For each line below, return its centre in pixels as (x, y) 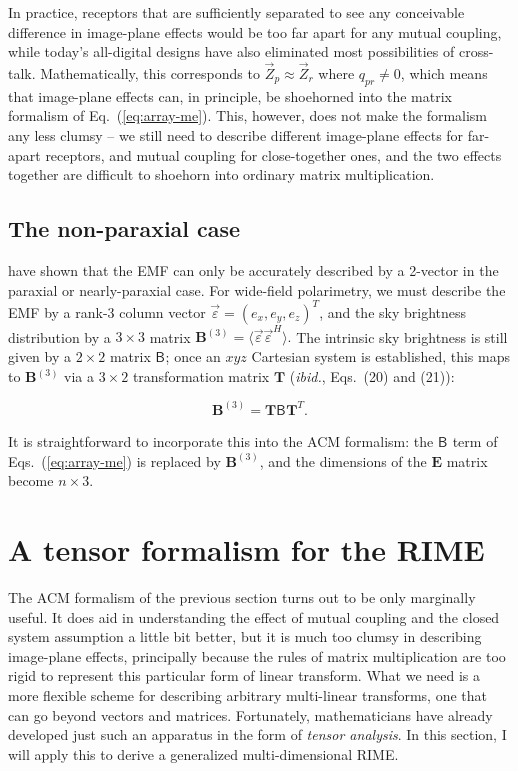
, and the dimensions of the (343, 460)
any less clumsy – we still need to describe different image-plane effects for (236, 134)
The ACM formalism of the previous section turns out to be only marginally (242, 596)
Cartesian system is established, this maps (380, 355)
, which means (444, 73)
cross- (476, 51)
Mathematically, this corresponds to (150, 73)
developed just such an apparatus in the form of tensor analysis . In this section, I (257, 734)
